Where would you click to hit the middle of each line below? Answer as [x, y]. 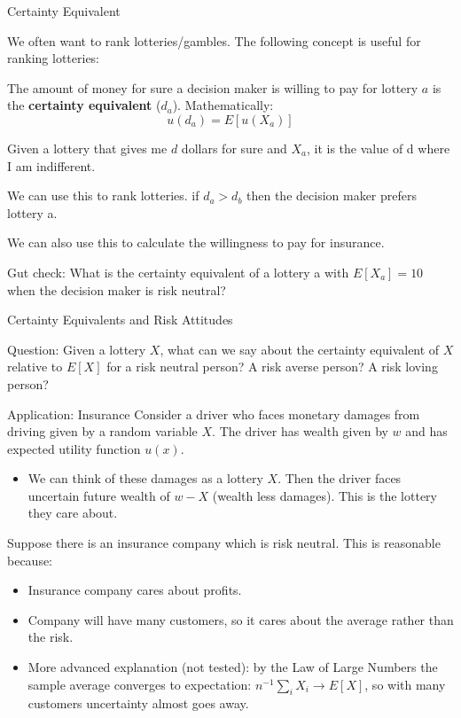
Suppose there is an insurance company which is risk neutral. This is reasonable [224, 543]
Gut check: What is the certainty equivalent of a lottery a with [178, 272]
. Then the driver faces [340, 478]
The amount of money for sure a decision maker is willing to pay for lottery [213, 87]
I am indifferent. [51, 165]
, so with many [405, 684]
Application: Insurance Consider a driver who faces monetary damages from [214, 414]
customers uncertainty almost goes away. [138, 703]
